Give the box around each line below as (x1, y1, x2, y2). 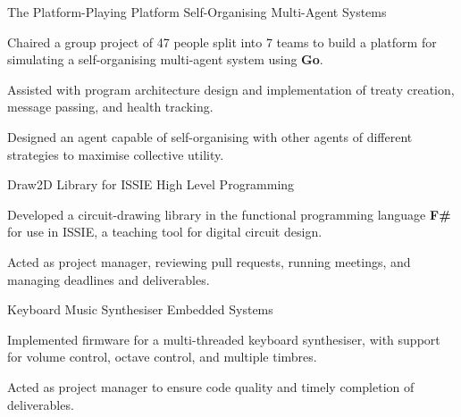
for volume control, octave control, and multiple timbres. (7, 347, 317, 366)
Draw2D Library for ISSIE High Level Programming (7, 175, 295, 194)
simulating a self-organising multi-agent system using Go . (7, 50, 323, 69)
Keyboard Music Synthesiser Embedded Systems (7, 300, 273, 319)
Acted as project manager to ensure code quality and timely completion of (7, 377, 415, 396)
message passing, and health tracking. (7, 97, 214, 116)
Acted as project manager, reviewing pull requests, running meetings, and (7, 252, 411, 271)
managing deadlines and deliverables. (7, 270, 210, 288)
